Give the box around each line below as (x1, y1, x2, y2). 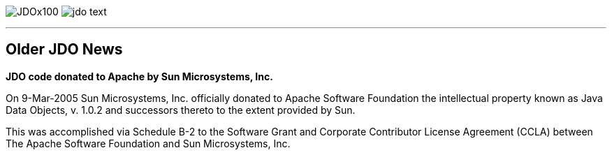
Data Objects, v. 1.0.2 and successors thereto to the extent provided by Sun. (6, 103, 356, 116)
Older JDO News (6, 40, 123, 59)
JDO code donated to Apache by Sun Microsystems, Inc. (6, 70, 273, 82)
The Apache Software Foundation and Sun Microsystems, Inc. (6, 137, 291, 149)
